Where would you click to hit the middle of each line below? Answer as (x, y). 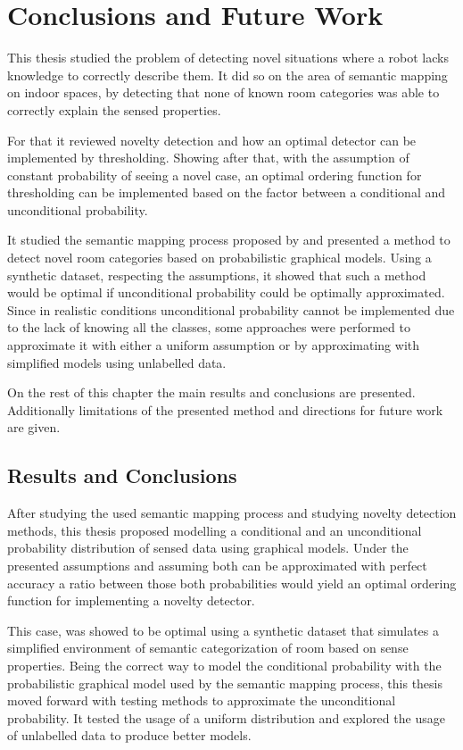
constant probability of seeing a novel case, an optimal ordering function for (215, 175)
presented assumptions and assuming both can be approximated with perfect (217, 565)
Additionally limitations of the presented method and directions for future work (225, 409)
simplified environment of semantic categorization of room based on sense (208, 648)
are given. (34, 427)
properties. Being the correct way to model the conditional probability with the (224, 665)
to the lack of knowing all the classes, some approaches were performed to (209, 327)
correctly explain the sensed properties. (114, 109)
